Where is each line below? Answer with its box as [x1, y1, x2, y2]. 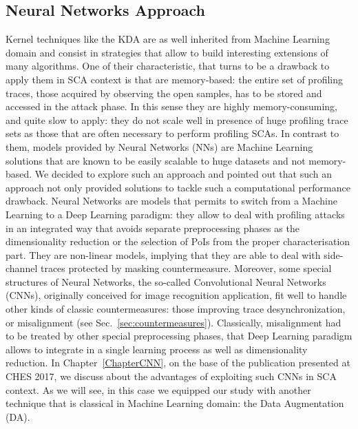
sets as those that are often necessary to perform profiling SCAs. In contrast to [6, 126, 339, 140]
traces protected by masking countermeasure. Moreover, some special [40, 261, 332, 275]
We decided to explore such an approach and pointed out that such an [34, 167, 332, 181]
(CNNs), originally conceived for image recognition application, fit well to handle [6, 288, 347, 302]
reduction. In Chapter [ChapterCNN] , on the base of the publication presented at [6, 355, 350, 370]
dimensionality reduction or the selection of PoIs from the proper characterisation [6, 234, 350, 249]
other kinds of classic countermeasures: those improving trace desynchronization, [6, 302, 346, 316]
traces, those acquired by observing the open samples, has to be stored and [6, 85, 322, 100]
